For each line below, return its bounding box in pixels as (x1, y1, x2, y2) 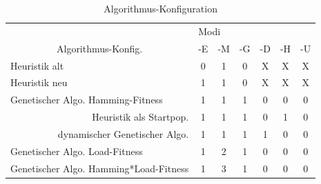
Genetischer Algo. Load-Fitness (10, 143, 143, 158)
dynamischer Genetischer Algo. (57, 126, 189, 141)
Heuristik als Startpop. (92, 110, 189, 124)
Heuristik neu (10, 75, 68, 90)
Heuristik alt (10, 58, 64, 72)
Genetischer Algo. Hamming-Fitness (10, 92, 163, 107)
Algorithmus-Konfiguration (104, 1, 217, 15)
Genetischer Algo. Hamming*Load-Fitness (10, 161, 189, 175)
